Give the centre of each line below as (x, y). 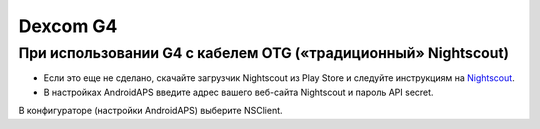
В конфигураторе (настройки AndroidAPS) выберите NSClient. (151, 111)
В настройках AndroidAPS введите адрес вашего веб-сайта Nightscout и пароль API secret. (238, 92)
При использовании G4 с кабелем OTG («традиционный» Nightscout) (264, 53)
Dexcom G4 (68, 26)
